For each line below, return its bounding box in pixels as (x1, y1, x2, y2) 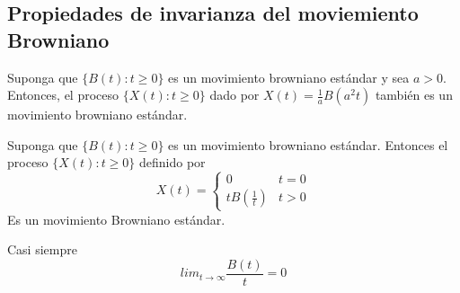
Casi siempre (7, 240, 77, 259)
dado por (209, 85, 260, 104)
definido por (139, 153, 206, 172)
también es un (375, 85, 453, 104)
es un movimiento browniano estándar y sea (168, 67, 410, 86)
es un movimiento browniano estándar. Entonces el (168, 135, 448, 154)
